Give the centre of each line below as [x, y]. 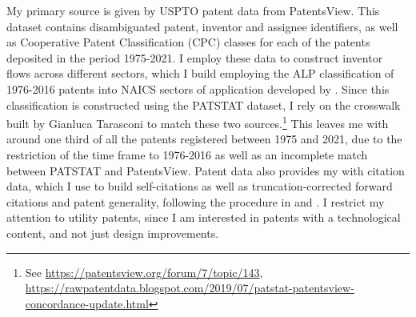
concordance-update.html [87, 303]
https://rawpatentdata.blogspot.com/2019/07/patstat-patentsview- [190, 288]
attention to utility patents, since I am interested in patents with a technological [204, 217]
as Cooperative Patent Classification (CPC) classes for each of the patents [188, 42]
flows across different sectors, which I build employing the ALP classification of [200, 73]
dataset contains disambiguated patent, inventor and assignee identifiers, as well [202, 26]
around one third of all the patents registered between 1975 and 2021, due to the [204, 139]
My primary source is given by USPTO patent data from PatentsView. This [193, 10]
